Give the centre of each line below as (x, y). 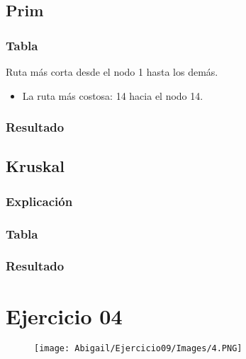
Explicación (39, 201)
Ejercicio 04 (64, 315)
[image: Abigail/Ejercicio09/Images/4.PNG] (138, 349)
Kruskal (35, 166)
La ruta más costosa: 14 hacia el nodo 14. (113, 95)
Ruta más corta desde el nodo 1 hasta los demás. (112, 72)
